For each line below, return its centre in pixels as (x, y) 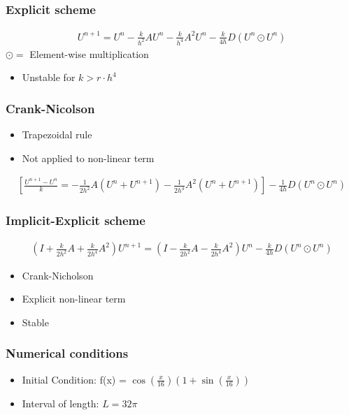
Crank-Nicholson (58, 275)
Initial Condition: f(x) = (74, 379)
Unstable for (49, 77)
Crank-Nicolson (50, 108)
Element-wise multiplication (89, 53)
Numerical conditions (67, 353)
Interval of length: (60, 403)
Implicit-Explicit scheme (76, 220)
